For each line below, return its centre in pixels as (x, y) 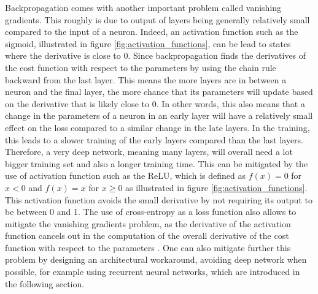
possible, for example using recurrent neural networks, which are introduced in (153, 272)
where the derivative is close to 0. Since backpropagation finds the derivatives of (156, 55)
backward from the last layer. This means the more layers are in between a (146, 79)
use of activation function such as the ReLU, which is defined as (125, 175)
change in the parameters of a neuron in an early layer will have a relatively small (159, 115)
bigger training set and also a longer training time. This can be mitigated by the (157, 163)
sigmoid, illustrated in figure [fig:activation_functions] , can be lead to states (148, 43)
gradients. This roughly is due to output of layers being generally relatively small (157, 19)
